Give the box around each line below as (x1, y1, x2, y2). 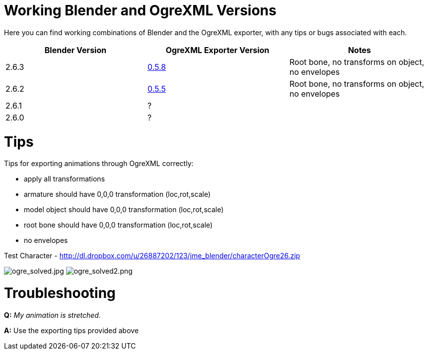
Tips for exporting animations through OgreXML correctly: (4, 159, 194, 168)
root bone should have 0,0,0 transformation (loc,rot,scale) (24, 221, 213, 230)
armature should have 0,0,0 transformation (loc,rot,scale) (24, 190, 211, 199)
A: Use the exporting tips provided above (4, 326, 139, 335)
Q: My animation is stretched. (4, 310, 101, 319)
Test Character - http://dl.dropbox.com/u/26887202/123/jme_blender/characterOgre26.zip (4, 251, 300, 260)
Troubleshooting (4, 285, 116, 301)
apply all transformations (24, 175, 105, 183)
